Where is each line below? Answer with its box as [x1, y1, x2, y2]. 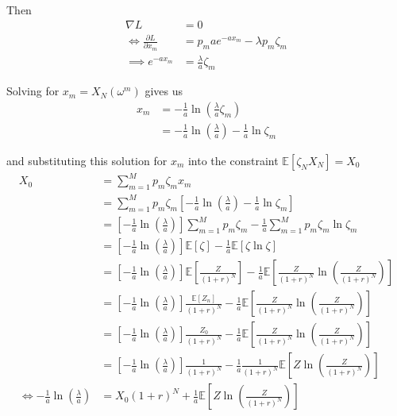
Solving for [6, 83, 60, 99]
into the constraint [187, 152, 279, 168]
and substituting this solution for [6, 152, 168, 168]
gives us [145, 83, 183, 99]
